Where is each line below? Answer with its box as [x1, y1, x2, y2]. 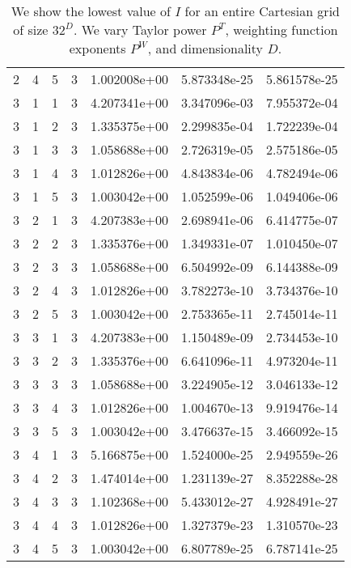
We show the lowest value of [11, 2, 171, 20]
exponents [69, 39, 126, 57]
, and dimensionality [147, 39, 264, 57]
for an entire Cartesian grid [184, 2, 340, 20]
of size [13, 20, 49, 39]
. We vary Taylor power [73, 20, 207, 39]
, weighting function [225, 20, 338, 39]
